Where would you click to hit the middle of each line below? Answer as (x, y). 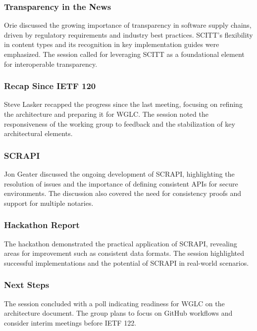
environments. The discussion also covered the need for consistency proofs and (123, 193)
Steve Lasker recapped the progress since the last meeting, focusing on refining (123, 104)
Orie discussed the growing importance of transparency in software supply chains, (128, 25)
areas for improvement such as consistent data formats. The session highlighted (124, 253)
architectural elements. (38, 133)
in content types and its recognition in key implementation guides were (112, 44)
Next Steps (27, 285)
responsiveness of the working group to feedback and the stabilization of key (120, 123)
